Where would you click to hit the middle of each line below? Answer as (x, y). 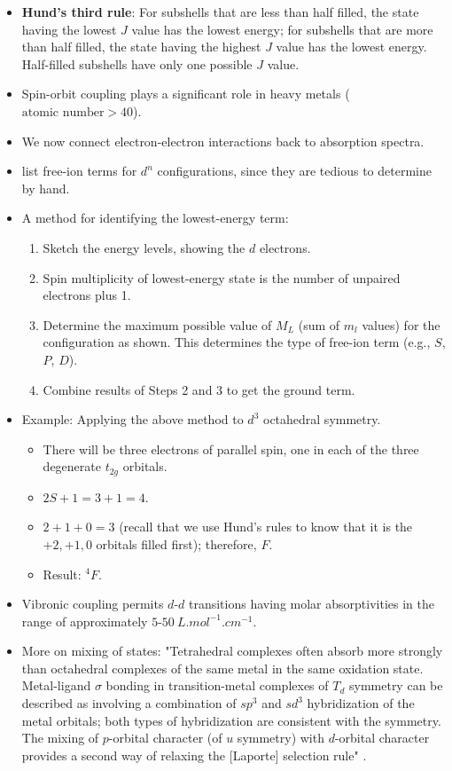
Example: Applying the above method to (132, 419)
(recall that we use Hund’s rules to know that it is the (266, 527)
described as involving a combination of (129, 703)
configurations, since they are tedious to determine (294, 171)
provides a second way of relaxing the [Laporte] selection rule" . (194, 755)
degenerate (72, 466)
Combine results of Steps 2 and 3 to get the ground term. (199, 389)
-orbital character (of (165, 738)
